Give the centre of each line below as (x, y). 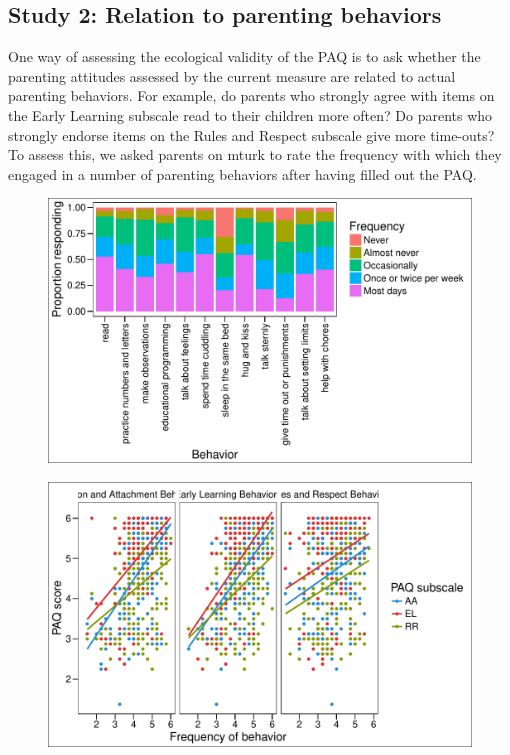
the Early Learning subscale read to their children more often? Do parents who (250, 114)
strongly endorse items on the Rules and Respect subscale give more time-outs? (251, 134)
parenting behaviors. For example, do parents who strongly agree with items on (251, 95)
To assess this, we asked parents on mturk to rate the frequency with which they (255, 154)
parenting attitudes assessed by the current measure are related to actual (232, 75)
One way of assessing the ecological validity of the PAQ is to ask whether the (244, 56)
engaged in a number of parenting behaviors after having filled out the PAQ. (242, 173)
